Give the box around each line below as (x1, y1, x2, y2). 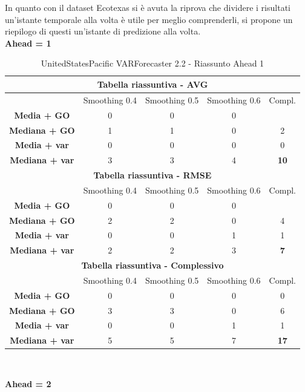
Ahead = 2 (5, 377, 51, 390)
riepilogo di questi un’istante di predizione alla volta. (5, 25, 201, 38)
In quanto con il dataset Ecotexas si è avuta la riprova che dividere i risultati (5, 1, 290, 13)
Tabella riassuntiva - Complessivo (81, 259, 224, 272)
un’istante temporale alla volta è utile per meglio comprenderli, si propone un (5, 13, 293, 25)
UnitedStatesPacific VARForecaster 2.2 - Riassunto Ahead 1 (41, 57, 264, 70)
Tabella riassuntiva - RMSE (93, 169, 212, 181)
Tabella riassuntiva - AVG (97, 77, 208, 90)
